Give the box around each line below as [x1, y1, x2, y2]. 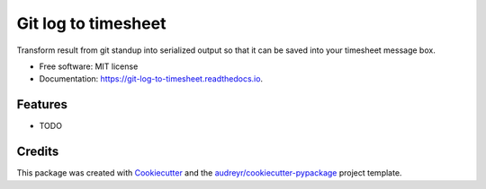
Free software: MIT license [39, 61, 139, 72]
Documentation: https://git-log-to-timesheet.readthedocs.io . [39, 73, 264, 84]
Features [16, 97, 67, 112]
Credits [16, 144, 59, 159]
